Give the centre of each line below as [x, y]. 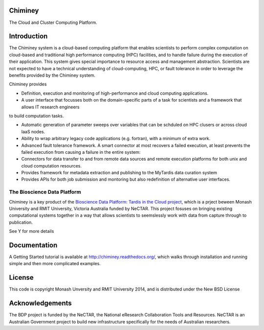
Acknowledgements [40, 303]
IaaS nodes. [33, 131]
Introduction [28, 36]
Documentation [33, 245]
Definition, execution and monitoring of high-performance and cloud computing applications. [115, 93]
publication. [21, 222]
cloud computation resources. [52, 165]
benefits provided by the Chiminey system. [52, 75]
